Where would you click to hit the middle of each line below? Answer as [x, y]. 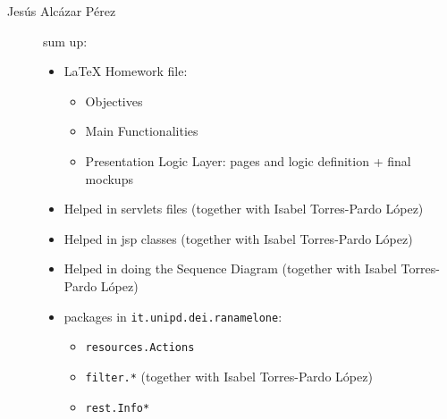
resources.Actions [140, 348]
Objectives [114, 101]
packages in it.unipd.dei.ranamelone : [173, 316]
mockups [109, 178]
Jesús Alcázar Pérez [62, 11]
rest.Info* [118, 408]
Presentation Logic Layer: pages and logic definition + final [248, 160]
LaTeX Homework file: [126, 71]
